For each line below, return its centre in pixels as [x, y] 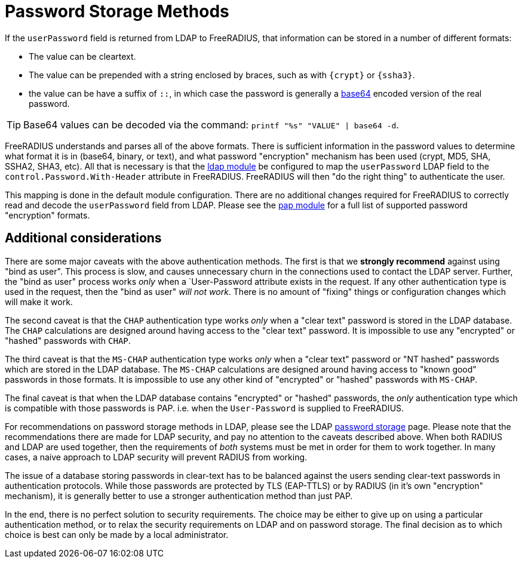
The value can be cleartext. [82, 56]
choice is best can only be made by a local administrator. [117, 534]
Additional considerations [83, 238]
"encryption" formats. [47, 215]
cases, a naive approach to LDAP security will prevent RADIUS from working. [156, 457]
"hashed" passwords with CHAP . [68, 340]
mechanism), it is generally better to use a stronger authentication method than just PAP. [179, 496]
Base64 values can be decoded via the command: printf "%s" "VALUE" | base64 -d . [211, 124]
